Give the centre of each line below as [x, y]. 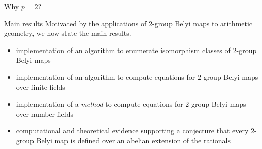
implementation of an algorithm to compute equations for [106, 77]
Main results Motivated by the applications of [75, 23]
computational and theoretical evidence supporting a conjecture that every [132, 131]
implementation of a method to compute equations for [100, 104]
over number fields [44, 113]
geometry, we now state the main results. [68, 33]
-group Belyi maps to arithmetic [202, 23]
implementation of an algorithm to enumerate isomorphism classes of [123, 50]
